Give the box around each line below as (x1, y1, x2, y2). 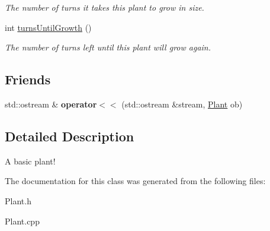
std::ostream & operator (5, 97, 97, 110)
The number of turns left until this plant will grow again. (5, 41, 211, 53)
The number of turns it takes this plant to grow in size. (5, 1, 204, 13)
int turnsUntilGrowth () (5, 21, 92, 33)
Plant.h (5, 194, 31, 207)
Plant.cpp (5, 214, 40, 227)
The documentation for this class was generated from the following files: (5, 175, 266, 187)
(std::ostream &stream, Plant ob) (121, 97, 243, 110)
